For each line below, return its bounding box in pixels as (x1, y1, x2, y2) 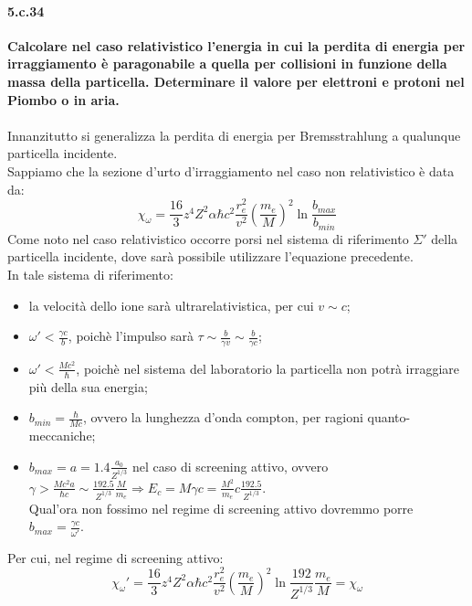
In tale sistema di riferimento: (7, 264, 173, 283)
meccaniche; (28, 426, 96, 445)
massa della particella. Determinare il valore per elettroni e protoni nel (7, 71, 465, 90)
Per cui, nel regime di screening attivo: (7, 548, 224, 567)
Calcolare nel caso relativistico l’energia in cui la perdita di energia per (7, 36, 466, 55)
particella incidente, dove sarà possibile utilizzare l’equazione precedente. (7, 247, 414, 266)
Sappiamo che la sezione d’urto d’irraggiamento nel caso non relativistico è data (7, 161, 455, 180)
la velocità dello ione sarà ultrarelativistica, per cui (28, 295, 314, 314)
